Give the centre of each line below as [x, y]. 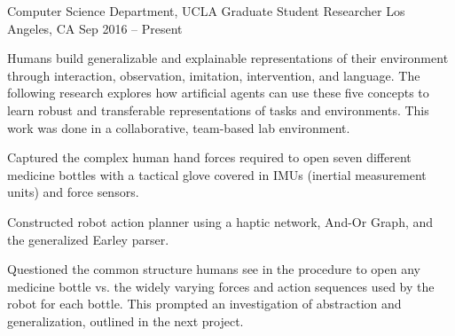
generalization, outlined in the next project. [126, 320]
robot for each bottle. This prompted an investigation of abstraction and [204, 304]
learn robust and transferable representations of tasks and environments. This [218, 109]
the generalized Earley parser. [88, 239]
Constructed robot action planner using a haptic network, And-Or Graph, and [220, 221]
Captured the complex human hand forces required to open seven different [209, 157]
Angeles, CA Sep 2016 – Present [95, 28]
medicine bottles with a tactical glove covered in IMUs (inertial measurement [217, 174]
